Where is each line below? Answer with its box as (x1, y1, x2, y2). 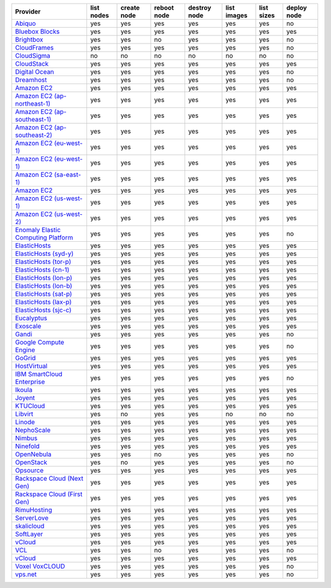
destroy (188, 4, 211, 12)
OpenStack (15, 458, 48, 466)
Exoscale (15, 322, 42, 330)
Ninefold (15, 442, 40, 451)
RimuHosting (15, 506, 52, 514)
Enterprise (15, 377, 45, 386)
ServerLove (15, 514, 49, 522)
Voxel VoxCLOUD (15, 562, 66, 570)
